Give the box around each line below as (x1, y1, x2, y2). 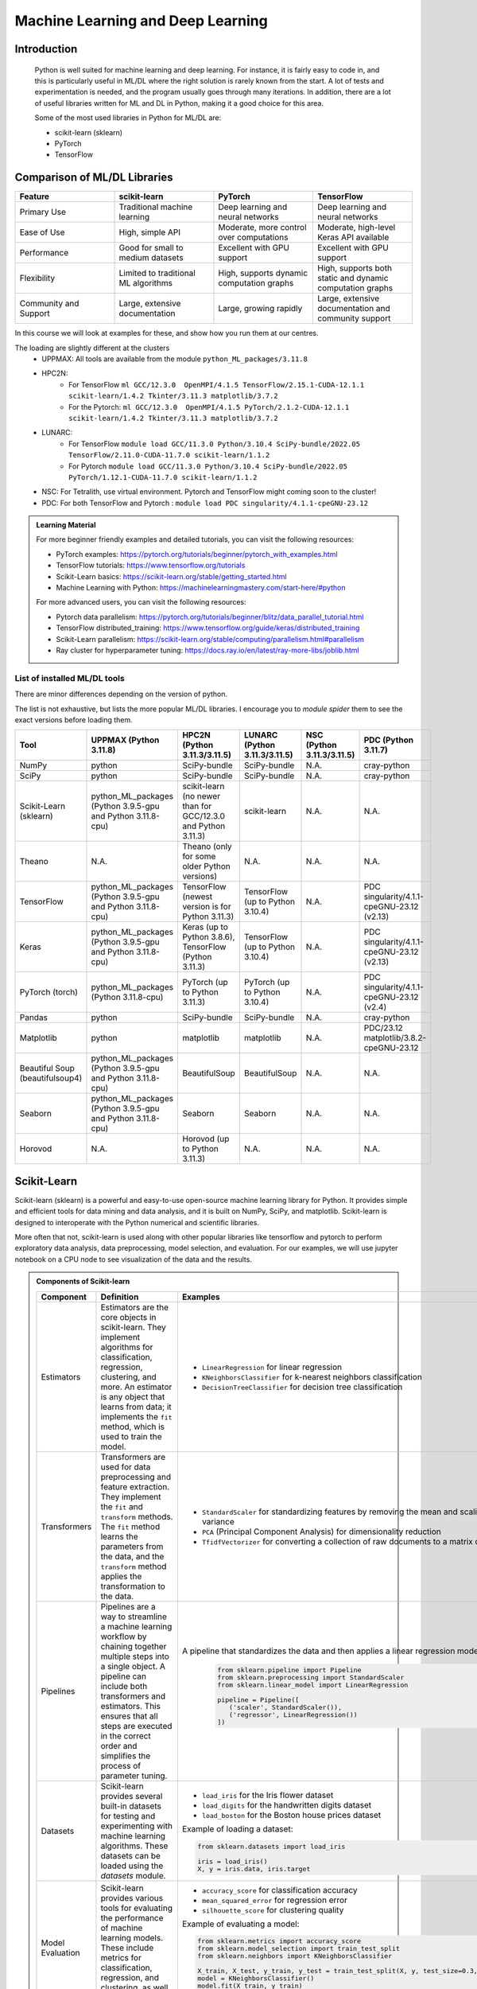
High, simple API (118, 227, 181, 238)
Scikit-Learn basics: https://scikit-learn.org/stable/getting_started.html (56, 571, 287, 581)
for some (182, 851, 216, 862)
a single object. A (100, 1660, 166, 1672)
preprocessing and (100, 1471, 171, 1482)
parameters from (100, 1540, 164, 1551)
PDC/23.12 (363, 1022, 403, 1033)
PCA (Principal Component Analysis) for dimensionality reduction (201, 1526, 441, 1537)
